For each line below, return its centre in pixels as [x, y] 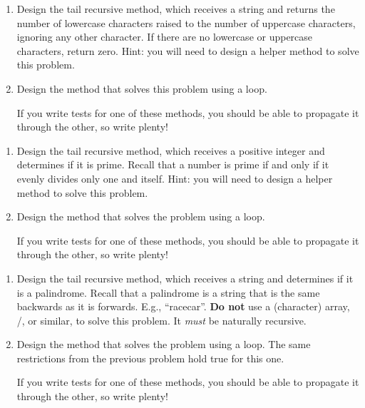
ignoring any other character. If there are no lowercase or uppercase [165, 37]
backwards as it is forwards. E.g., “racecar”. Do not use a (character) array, [183, 306]
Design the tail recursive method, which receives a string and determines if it [185, 278]
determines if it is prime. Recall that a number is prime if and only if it [173, 164]
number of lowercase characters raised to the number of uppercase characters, [186, 22]
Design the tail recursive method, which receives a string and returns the [176, 9]
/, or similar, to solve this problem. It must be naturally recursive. [161, 320]
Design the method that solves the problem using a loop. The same [164, 344]
